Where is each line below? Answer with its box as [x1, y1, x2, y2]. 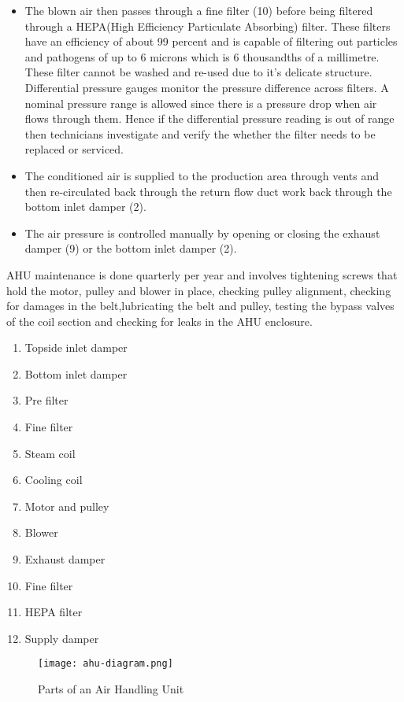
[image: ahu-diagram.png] [38, 658, 173, 670]
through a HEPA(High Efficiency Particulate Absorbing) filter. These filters [24, 17, 391, 34]
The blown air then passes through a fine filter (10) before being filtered [24, 2, 373, 18]
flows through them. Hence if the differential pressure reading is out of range [24, 110, 395, 127]
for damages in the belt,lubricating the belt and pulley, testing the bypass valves [6, 297, 395, 314]
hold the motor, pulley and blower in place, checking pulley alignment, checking [6, 282, 391, 298]
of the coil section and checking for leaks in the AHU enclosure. [6, 312, 313, 329]
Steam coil [24, 445, 76, 461]
